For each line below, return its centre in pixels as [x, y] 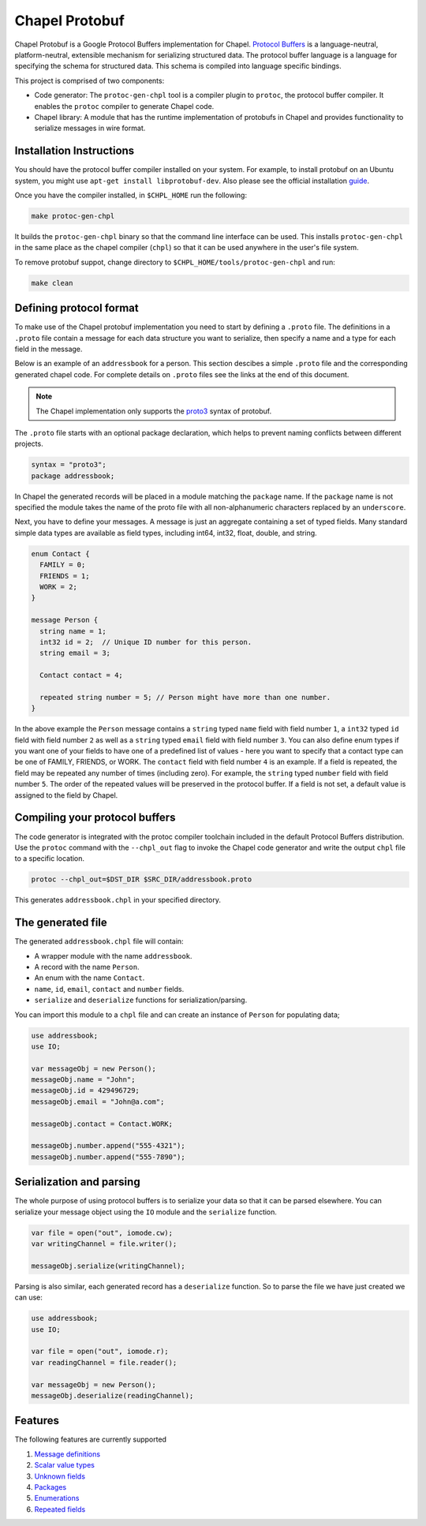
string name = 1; [73, 631]
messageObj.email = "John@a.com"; [98, 1101]
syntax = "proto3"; [69, 465]
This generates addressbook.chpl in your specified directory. [118, 900]
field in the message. [49, 349]
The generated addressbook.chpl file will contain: [99, 941]
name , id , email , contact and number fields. [109, 989]
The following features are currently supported [91, 1439]
